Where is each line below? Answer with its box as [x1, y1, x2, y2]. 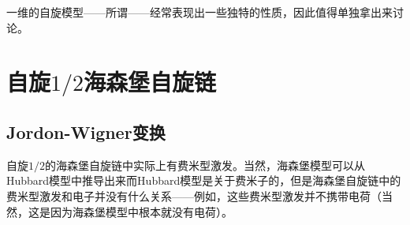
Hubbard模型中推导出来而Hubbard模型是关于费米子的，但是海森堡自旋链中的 [6, 172, 401, 189]
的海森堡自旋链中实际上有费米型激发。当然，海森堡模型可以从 [45, 156, 365, 173]
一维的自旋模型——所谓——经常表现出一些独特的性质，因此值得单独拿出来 [6, 4, 393, 20]
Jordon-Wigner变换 [6, 119, 166, 144]
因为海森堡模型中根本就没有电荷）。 [50, 203, 233, 219]
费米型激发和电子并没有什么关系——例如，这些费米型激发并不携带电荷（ [6, 187, 382, 204]
